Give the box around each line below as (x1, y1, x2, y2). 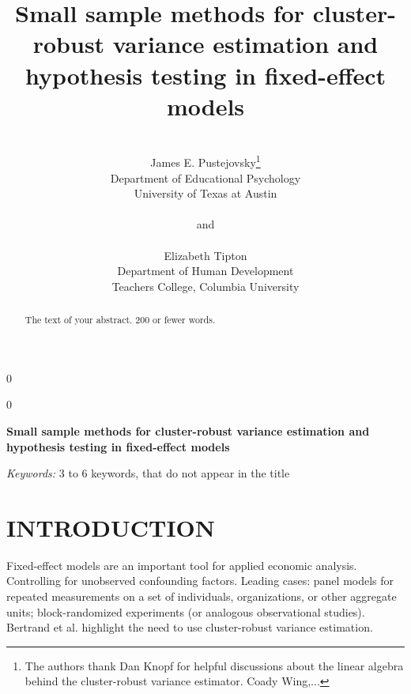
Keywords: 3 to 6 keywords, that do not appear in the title (6, 465, 290, 481)
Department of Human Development (117, 262, 294, 279)
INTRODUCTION (6, 511, 216, 543)
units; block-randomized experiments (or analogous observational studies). (6, 603, 365, 620)
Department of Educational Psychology (110, 169, 301, 186)
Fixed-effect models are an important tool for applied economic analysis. (6, 556, 357, 573)
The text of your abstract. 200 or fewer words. (25, 313, 216, 326)
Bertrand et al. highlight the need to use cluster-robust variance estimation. (6, 619, 373, 636)
